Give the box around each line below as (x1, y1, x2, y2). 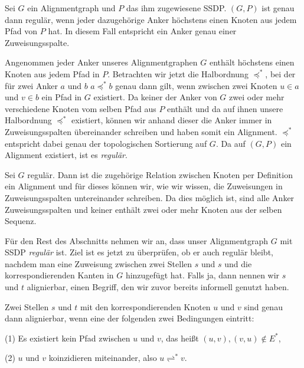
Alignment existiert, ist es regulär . (5, 149, 128, 161)
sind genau (244, 300, 283, 313)
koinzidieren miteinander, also (48, 351, 157, 364)
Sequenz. (5, 215, 37, 227)
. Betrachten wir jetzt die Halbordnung (107, 67, 249, 80)
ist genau (261, 2, 295, 14)
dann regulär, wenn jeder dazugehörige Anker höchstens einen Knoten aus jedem (5, 13, 297, 25)
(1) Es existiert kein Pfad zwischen (5, 331, 130, 344)
